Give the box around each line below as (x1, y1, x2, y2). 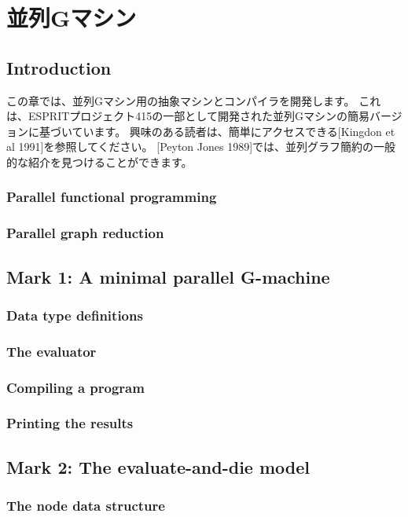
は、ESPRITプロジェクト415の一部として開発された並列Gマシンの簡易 (6, 108, 369, 124)
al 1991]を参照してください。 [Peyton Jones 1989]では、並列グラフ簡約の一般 (6, 138, 396, 155)
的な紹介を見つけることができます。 (6, 153, 193, 170)
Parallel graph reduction (6, 223, 164, 243)
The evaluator (6, 341, 97, 361)
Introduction (6, 55, 112, 79)
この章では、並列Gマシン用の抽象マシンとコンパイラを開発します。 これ (6, 92, 381, 108)
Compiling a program (6, 377, 145, 397)
